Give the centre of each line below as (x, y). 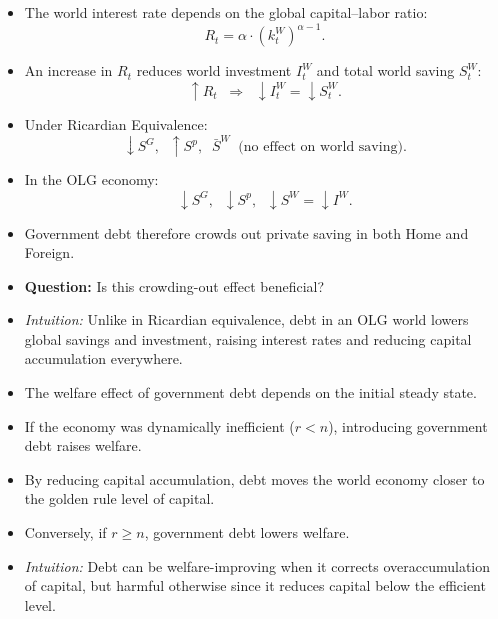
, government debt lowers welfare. (247, 532)
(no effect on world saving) (320, 147)
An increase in (68, 70)
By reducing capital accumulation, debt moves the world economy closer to (254, 478)
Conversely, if (65, 532)
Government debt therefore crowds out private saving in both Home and (246, 232)
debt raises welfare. (83, 445)
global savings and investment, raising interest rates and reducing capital (248, 338)
